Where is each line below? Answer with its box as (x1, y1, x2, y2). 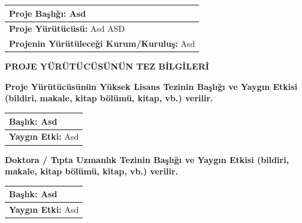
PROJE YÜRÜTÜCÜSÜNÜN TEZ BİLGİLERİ (5, 60, 209, 73)
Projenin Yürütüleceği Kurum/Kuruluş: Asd (9, 37, 195, 50)
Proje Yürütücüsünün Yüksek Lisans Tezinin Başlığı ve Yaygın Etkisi (5, 80, 298, 92)
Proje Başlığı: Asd (9, 7, 86, 19)
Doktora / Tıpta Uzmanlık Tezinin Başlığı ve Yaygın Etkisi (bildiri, (5, 153, 289, 165)
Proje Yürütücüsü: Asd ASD (9, 22, 125, 35)
